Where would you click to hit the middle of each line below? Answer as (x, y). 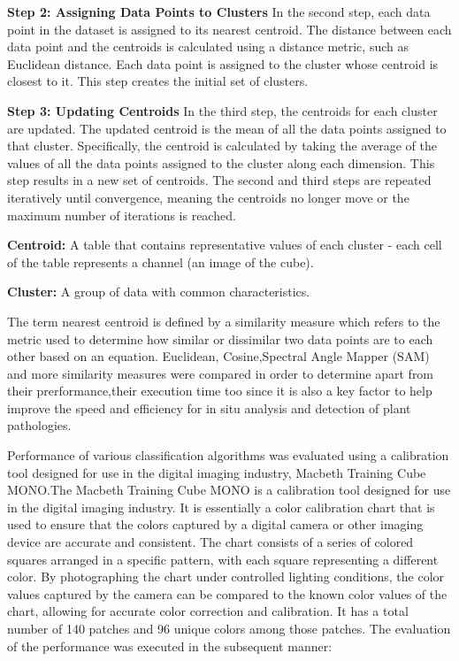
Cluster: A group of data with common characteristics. (159, 292)
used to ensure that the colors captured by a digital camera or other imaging (215, 524)
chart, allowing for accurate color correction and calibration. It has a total (208, 611)
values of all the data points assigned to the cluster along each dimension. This (221, 162)
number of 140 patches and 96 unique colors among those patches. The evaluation (229, 628)
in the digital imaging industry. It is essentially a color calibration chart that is (221, 507)
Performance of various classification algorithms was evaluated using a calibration (228, 455)
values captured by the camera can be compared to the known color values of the (227, 593)
